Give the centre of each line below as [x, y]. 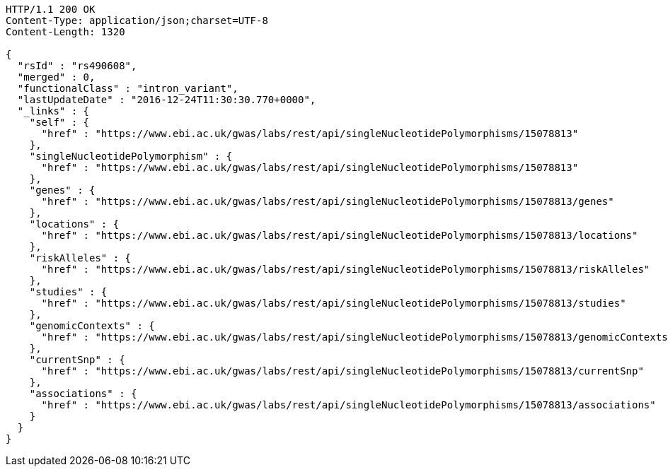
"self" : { [59, 122]
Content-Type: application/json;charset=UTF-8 [137, 20]
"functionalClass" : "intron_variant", [128, 88]
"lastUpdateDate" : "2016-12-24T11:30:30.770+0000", [167, 100]
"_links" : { [53, 111]
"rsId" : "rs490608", [77, 66]
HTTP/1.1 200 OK [51, 9]
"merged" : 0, [56, 77]
